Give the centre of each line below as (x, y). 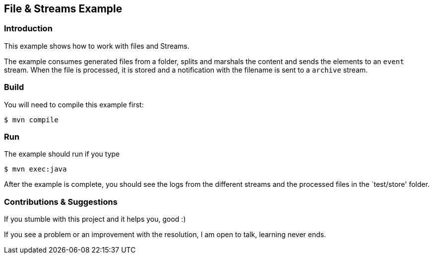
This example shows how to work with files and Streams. (97, 46)
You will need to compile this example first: (74, 104)
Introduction (28, 29)
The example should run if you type (62, 154)
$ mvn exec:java (35, 169)
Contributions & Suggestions (61, 202)
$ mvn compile (31, 120)
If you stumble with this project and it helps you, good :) (95, 219)
